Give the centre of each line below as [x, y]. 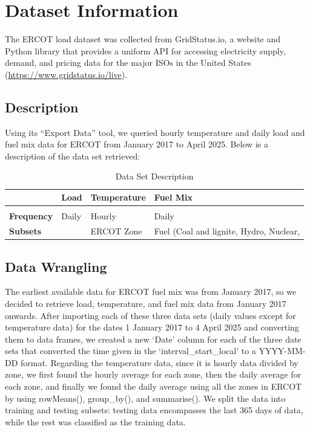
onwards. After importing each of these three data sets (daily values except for [150, 315]
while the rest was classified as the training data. [95, 421]
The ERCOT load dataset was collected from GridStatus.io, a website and [143, 39]
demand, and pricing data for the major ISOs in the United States [128, 63]
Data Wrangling [56, 266]
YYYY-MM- [282, 351]
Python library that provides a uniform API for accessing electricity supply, [145, 50]
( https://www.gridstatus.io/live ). [66, 74]
